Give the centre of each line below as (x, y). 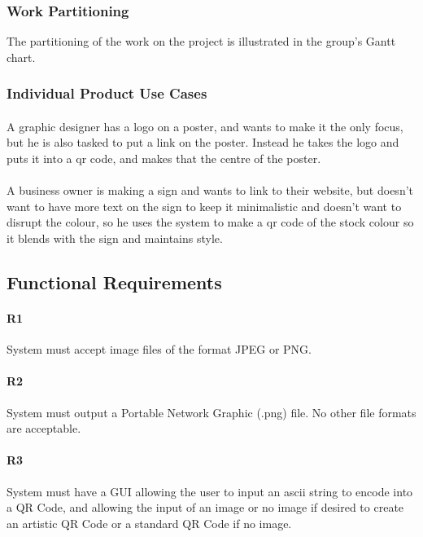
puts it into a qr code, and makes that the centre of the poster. (164, 158)
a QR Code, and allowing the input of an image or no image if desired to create (205, 507)
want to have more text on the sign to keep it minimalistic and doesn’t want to (204, 206)
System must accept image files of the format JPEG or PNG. (159, 349)
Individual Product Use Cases (107, 93)
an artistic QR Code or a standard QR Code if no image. (149, 523)
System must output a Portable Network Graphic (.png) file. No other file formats (211, 412)
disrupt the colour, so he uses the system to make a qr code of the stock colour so (210, 222)
